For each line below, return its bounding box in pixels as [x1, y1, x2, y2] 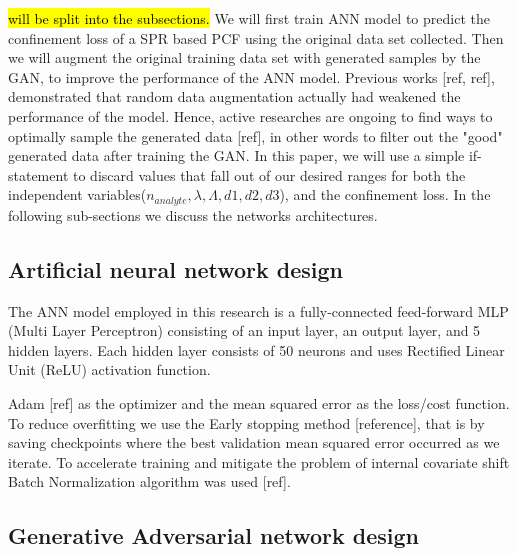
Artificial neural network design [8, 253, 343, 284]
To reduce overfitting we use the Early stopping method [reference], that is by [8, 412, 485, 433]
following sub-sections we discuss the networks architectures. [8, 204, 378, 225]
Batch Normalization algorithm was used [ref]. [8, 471, 291, 492]
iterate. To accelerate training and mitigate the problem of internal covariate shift [8, 451, 510, 472]
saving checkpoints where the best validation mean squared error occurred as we [8, 432, 500, 453]
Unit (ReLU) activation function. [8, 359, 211, 380]
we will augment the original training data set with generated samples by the [8, 47, 481, 68]
